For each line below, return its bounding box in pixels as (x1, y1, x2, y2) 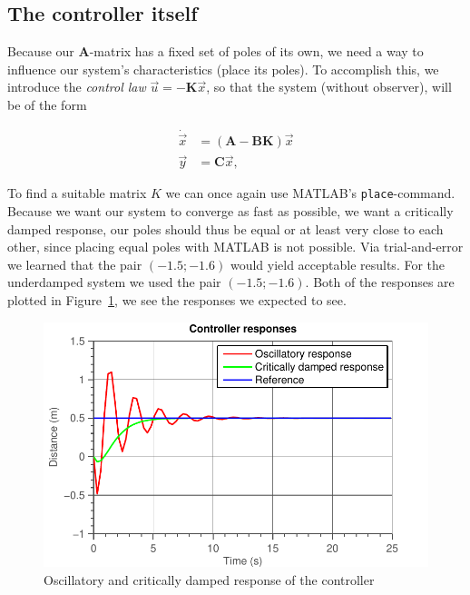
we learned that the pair (7, 254, 142, 273)
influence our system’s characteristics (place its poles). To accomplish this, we (7, 59, 439, 78)
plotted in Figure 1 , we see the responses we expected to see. (7, 290, 347, 309)
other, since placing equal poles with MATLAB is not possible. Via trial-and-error (7, 237, 464, 256)
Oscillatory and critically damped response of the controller (44, 570, 375, 589)
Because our (7, 42, 74, 61)
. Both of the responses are (305, 273, 455, 292)
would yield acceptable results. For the (230, 254, 446, 273)
